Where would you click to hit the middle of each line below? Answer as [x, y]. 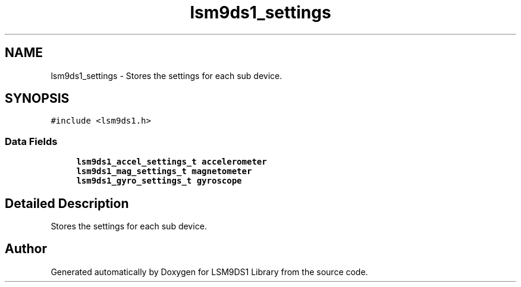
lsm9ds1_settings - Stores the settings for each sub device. [167, 75]
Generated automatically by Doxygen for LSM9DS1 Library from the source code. [209, 272]
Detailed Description [67, 203]
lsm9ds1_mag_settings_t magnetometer [164, 171]
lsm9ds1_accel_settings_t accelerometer [172, 162]
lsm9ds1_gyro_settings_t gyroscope [159, 181]
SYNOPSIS [37, 99]
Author [26, 249]
